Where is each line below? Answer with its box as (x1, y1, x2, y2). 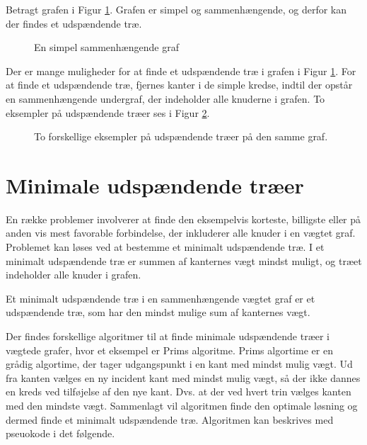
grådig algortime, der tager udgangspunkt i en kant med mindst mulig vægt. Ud (6, 356, 353, 371)
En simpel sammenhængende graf (34, 40, 179, 55)
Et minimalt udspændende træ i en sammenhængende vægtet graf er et (6, 291, 315, 305)
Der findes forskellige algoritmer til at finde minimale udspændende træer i (6, 329, 330, 344)
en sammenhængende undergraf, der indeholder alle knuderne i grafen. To (6, 91, 325, 106)
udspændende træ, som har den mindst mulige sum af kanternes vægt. (6, 305, 310, 320)
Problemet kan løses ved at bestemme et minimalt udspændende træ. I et (6, 240, 325, 254)
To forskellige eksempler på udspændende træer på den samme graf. (34, 129, 328, 144)
